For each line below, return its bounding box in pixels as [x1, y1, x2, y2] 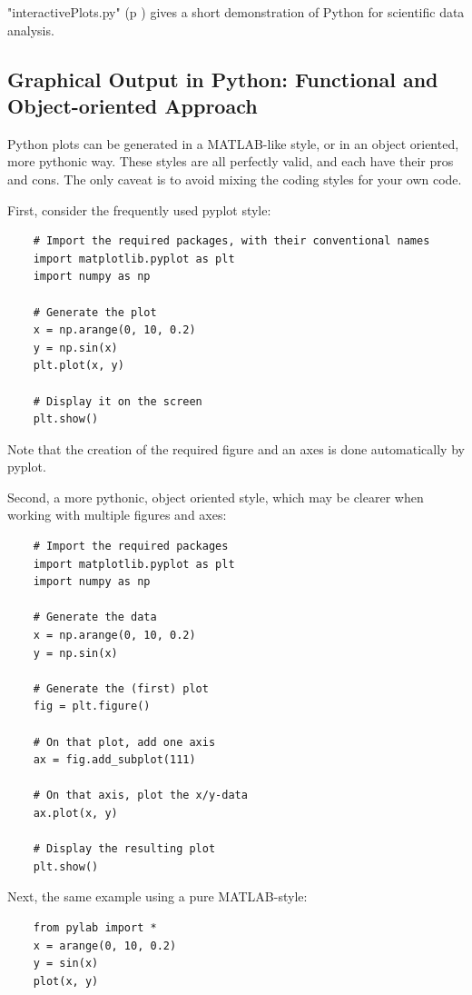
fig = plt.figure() [33, 700, 151, 713]
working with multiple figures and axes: [7, 505, 227, 524]
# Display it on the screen [33, 394, 202, 408]
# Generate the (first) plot [33, 682, 209, 695]
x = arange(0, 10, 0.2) [33, 939, 177, 952]
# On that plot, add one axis [33, 735, 216, 749]
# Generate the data [33, 611, 157, 624]
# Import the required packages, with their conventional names [33, 234, 430, 248]
